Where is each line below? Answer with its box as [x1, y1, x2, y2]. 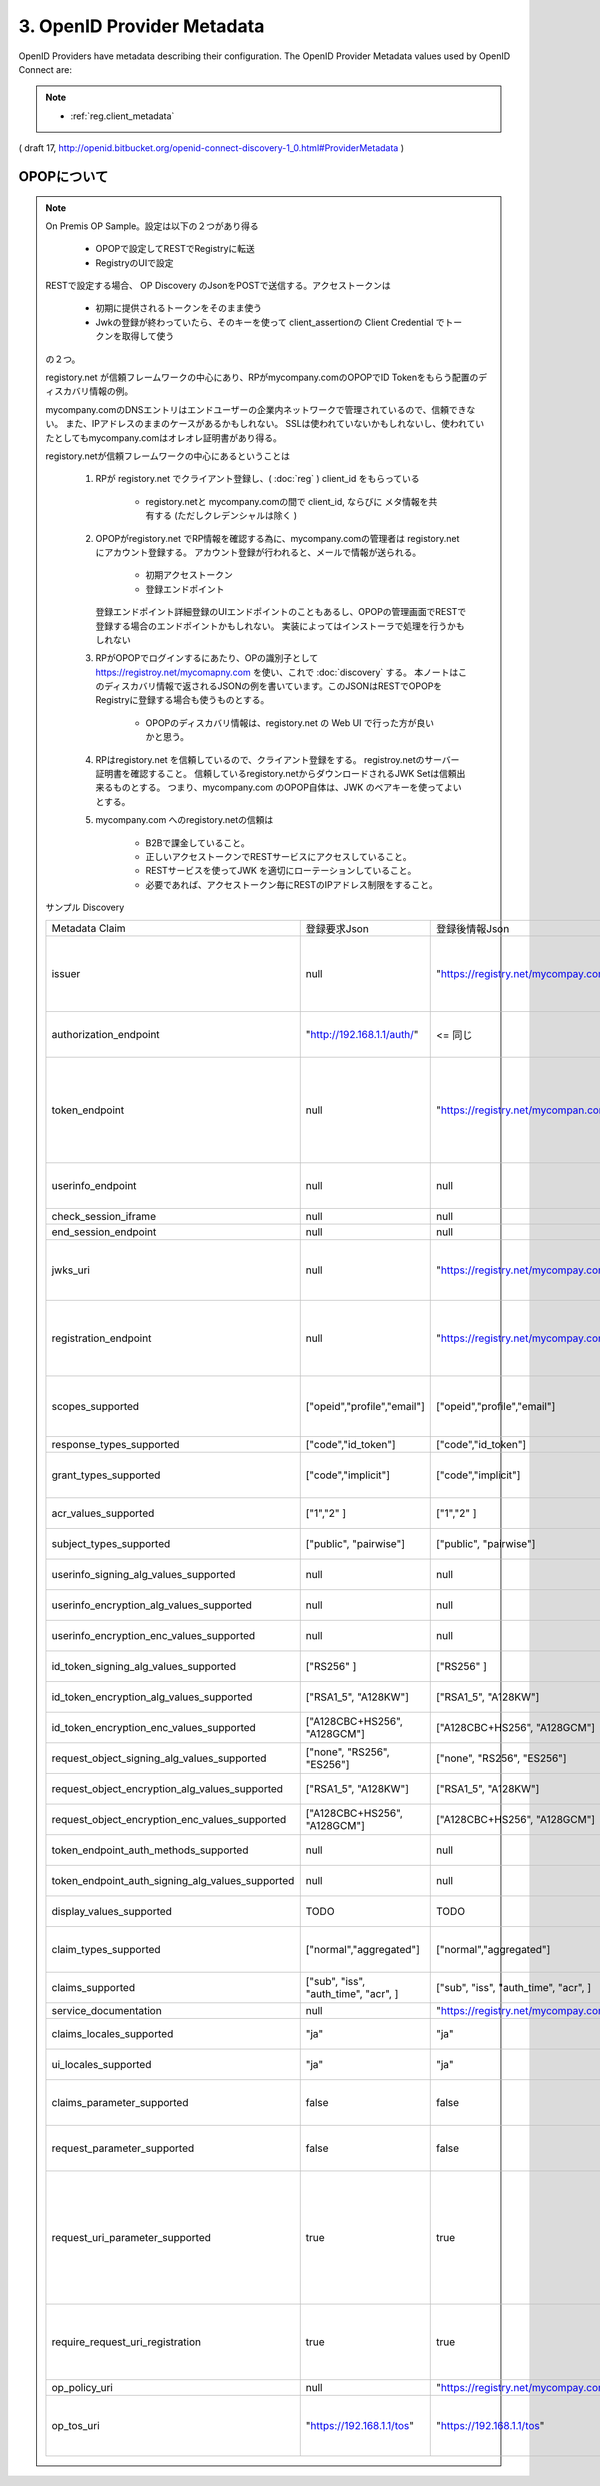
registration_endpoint [51, 1331, 152, 1345]
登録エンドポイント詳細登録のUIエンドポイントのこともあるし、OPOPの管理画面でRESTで [95, 606, 467, 618]
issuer [51, 966, 81, 980]
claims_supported [51, 1980, 135, 1994]
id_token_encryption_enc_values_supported [51, 1720, 257, 1734]
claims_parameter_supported [51, 2095, 189, 2109]
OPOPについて [18, 168, 109, 185]
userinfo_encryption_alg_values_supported [51, 1598, 252, 1612]
